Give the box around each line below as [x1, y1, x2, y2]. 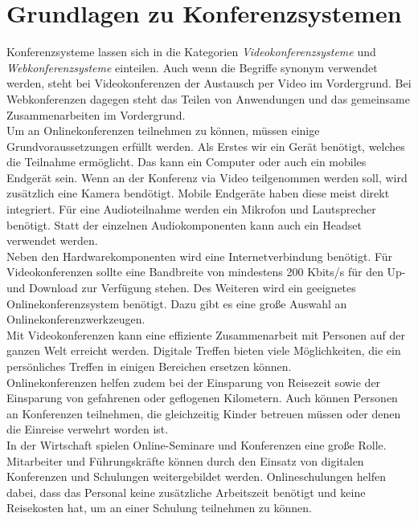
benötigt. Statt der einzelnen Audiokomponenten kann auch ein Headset [6, 216, 362, 233]
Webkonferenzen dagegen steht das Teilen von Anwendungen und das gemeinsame [6, 90, 410, 107]
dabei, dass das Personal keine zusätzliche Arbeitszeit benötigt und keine [6, 483, 366, 500]
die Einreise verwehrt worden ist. [6, 421, 169, 438]
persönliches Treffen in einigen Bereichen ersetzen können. [6, 358, 292, 374]
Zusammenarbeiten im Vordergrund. [6, 106, 186, 123]
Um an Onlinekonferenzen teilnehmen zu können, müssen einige [6, 122, 320, 139]
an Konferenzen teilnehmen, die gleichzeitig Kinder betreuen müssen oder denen [6, 405, 401, 421]
